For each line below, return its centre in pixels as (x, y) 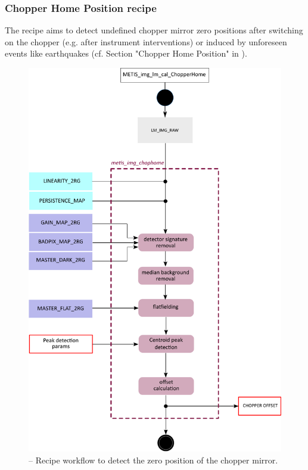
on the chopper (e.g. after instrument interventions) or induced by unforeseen (146, 41)
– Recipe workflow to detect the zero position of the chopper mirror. (153, 460)
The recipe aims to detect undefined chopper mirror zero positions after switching (154, 30)
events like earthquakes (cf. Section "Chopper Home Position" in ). (126, 53)
